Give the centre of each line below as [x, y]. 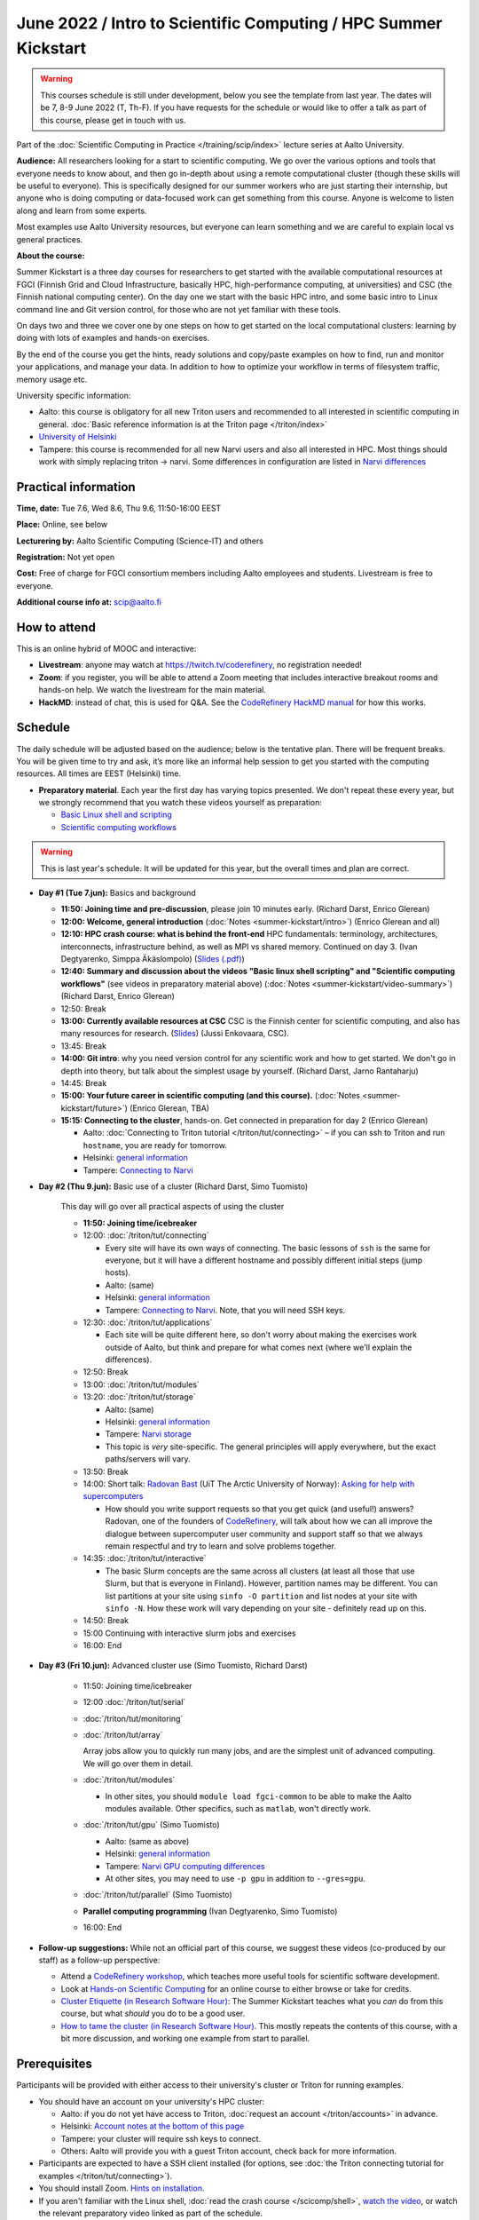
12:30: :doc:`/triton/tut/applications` [148, 1322]
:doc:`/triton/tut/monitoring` [133, 1718]
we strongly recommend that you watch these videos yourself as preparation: [181, 803]
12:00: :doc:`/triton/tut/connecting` [146, 1235]
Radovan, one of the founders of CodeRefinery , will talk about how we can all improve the [269, 1521]
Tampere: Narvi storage [149, 1434]
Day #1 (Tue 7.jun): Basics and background [118, 893]
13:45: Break [83, 1046]
